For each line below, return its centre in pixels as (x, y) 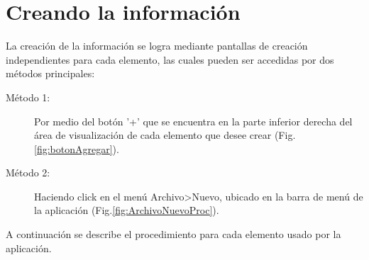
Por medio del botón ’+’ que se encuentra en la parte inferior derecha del (193, 121)
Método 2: (28, 173)
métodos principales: (50, 73)
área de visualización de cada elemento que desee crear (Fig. (165, 135)
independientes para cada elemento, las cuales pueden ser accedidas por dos (170, 59)
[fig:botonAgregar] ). (77, 148)
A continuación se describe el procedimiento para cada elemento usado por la (174, 234)
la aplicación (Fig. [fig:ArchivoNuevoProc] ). (127, 210)
